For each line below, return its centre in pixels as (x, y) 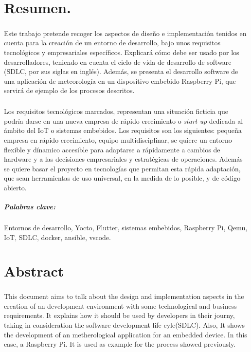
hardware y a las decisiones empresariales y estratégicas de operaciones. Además (123, 159)
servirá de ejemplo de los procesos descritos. (69, 90)
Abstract (34, 270)
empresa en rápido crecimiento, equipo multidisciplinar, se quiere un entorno (118, 140)
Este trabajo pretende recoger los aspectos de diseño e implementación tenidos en (125, 33)
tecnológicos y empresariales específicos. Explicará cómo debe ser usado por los (122, 52)
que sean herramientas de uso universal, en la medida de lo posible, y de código (122, 178)
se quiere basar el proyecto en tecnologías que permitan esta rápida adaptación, (122, 168)
